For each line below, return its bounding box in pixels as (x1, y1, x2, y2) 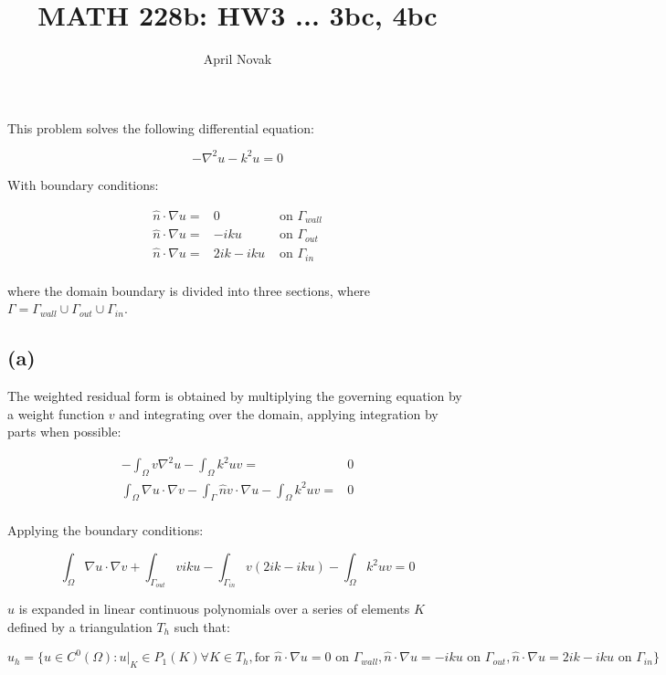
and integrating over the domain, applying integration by (119, 404, 439, 423)
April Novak (203, 49, 272, 69)
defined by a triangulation (7, 617, 153, 637)
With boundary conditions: (7, 174, 159, 194)
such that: (174, 617, 230, 637)
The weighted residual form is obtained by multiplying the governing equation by (7, 385, 462, 405)
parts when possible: (7, 422, 122, 441)
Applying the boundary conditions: (7, 521, 204, 540)
